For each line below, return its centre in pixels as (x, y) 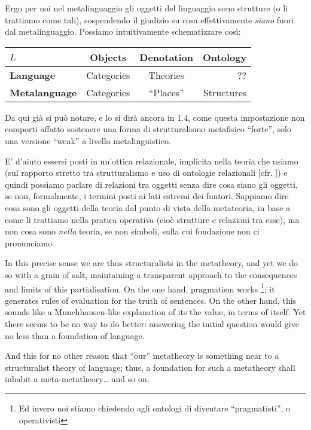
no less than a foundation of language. (75, 335)
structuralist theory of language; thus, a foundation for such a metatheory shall (150, 367)
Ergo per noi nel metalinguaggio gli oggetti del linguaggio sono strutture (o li (147, 8)
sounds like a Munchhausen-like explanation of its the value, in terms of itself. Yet (155, 312)
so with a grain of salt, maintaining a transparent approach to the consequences (151, 274)
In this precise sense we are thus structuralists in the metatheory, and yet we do (151, 263)
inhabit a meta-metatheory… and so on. (77, 379)
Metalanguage (43, 92)
